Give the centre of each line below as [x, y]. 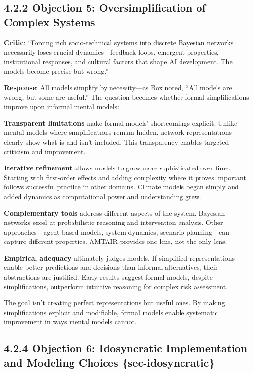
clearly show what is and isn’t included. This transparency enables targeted [117, 141]
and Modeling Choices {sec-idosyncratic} [109, 362]
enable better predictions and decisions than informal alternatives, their [111, 267]
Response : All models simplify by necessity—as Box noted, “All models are [118, 87]
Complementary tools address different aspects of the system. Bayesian [115, 213]
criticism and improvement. [45, 151]
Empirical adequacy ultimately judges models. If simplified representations [119, 257]
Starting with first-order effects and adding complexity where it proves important [125, 177]
